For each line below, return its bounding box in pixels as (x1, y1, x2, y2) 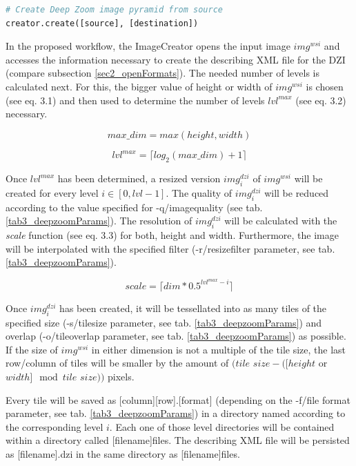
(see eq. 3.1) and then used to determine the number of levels (6, 93, 265, 107)
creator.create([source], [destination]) (6, 18, 199, 28)
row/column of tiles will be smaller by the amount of (6, 356, 229, 370)
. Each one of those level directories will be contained (109, 419, 335, 434)
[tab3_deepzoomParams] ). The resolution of (6, 213, 192, 228)
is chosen (306, 79, 344, 93)
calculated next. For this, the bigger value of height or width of (6, 79, 273, 93)
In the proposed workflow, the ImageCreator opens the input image (6, 39, 290, 53)
